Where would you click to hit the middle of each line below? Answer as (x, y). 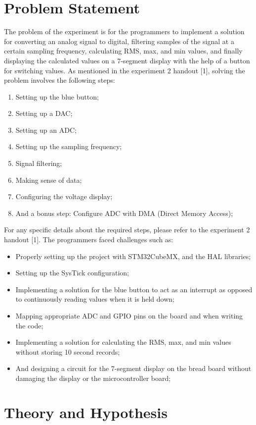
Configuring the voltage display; (64, 196)
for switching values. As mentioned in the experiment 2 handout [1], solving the (125, 70)
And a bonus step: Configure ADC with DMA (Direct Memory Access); (124, 213)
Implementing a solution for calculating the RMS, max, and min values (123, 342)
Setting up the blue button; (57, 96)
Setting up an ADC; (46, 130)
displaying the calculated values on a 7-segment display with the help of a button (127, 60)
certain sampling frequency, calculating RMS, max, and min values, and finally (123, 51)
